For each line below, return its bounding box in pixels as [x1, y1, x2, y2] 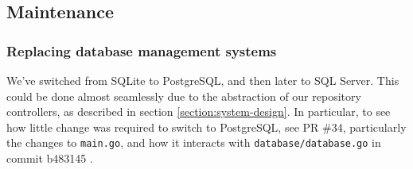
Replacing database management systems [6, 40, 277, 60]
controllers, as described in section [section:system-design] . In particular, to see [6, 103, 391, 120]
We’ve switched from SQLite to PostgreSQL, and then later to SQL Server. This [6, 72, 399, 88]
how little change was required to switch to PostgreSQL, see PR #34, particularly [6, 118, 407, 135]
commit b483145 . [6, 150, 93, 167]
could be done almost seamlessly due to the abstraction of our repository [6, 87, 361, 104]
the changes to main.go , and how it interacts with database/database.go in [6, 134, 381, 151]
